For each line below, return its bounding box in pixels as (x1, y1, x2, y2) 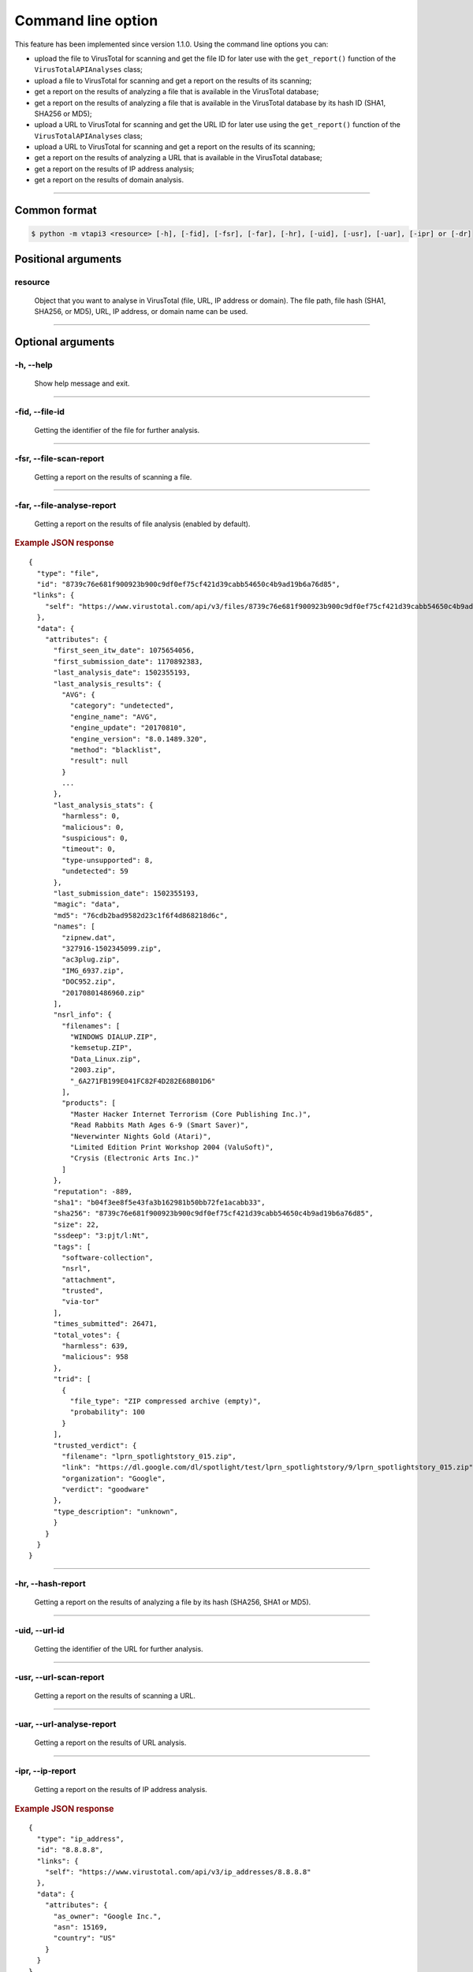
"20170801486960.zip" (61, 988, 146, 997)
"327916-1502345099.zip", (61, 943, 162, 953)
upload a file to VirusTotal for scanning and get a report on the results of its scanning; (34, 76, 312, 85)
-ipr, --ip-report (14, 1765, 76, 1776)
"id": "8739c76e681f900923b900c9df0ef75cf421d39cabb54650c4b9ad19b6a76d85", (36, 580, 341, 589)
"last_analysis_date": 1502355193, (53, 668, 191, 678)
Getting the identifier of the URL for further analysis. (34, 1645, 204, 1654)
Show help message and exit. (34, 379, 130, 388)
